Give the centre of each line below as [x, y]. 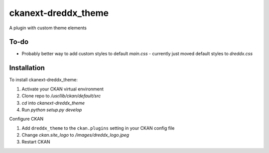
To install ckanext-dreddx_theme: [44, 80]
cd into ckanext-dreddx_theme [53, 103]
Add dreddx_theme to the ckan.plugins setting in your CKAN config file [98, 128]
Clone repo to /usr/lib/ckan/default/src [61, 96]
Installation [27, 68]
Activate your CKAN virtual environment [63, 89]
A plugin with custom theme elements [48, 28]
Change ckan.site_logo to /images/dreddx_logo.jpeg [75, 135]
